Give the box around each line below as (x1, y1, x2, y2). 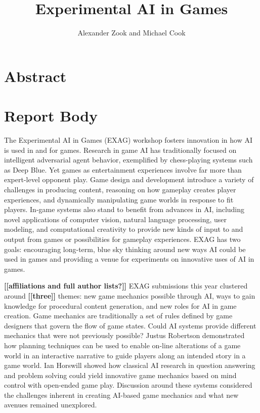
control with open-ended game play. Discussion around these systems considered (4, 380, 252, 390)
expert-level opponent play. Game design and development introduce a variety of (4, 174, 254, 185)
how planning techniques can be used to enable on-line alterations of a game (4, 340, 241, 350)
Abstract (4, 65, 67, 86)
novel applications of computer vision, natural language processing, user (4, 214, 227, 224)
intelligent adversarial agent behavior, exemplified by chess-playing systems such (4, 154, 253, 165)
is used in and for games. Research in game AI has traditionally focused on (4, 144, 237, 155)
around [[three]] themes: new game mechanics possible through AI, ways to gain (4, 290, 255, 301)
